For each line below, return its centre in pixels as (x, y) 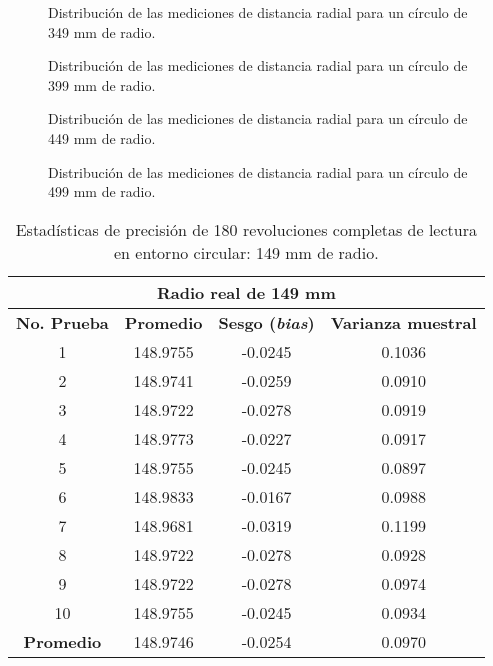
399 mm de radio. (102, 84)
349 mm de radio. (102, 31)
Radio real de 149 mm (246, 292)
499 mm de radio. (102, 191)
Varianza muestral (403, 322)
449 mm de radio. (102, 137)
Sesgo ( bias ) (266, 322)
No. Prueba (62, 322)
